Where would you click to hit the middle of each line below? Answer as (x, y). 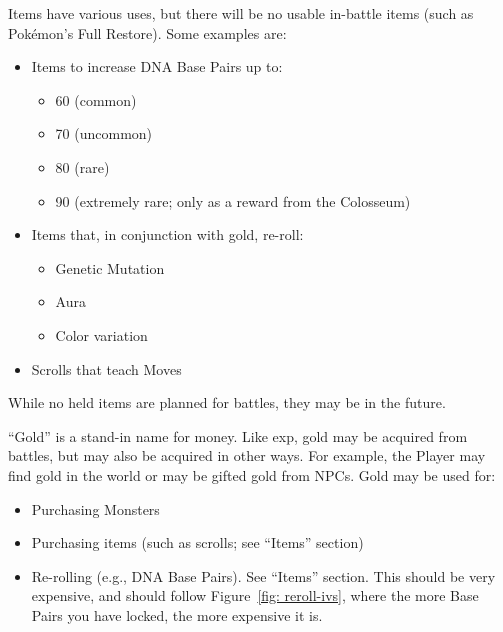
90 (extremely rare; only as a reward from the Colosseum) (233, 200)
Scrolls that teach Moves (106, 368)
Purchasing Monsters (95, 508)
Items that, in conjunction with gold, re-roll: (167, 234)
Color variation (101, 334)
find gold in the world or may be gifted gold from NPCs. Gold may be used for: (252, 474)
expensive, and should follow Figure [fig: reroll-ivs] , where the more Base (255, 595)
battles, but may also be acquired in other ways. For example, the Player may (247, 455)
